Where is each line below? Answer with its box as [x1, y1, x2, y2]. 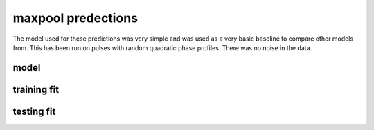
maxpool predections [12, 10, 139, 25]
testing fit [12, 105, 56, 117]
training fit [12, 83, 59, 96]
